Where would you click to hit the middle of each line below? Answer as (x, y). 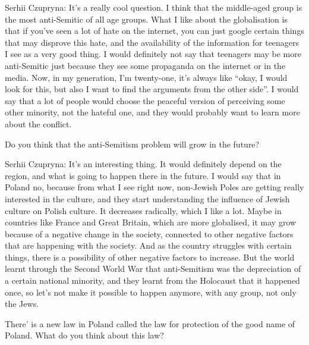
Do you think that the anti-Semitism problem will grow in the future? (132, 144)
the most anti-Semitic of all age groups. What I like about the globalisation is (146, 19)
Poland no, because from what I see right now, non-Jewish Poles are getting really (154, 187)
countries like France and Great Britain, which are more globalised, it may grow (151, 222)
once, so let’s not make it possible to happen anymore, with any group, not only (151, 292)
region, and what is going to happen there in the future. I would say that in (143, 175)
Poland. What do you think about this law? (84, 335)
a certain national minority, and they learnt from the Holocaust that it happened (152, 280)
